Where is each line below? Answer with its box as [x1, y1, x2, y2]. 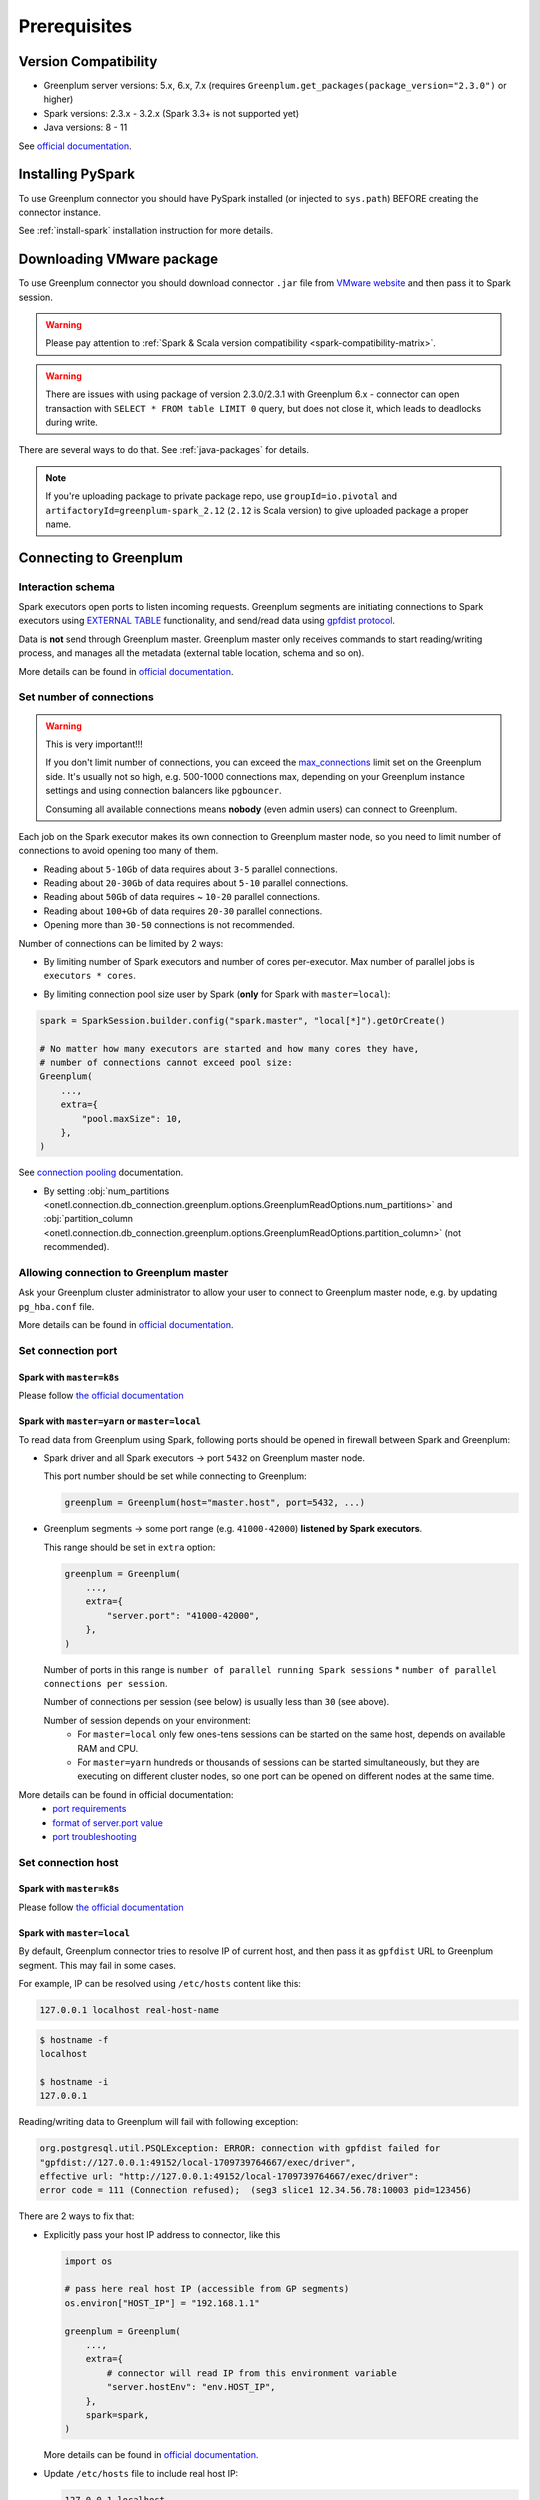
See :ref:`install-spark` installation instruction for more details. [18, 225, 274, 237]
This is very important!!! [45, 738, 144, 750]
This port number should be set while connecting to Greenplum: [43, 1470, 307, 1482]
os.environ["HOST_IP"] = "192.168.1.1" [64, 2297, 260, 2309]
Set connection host [18, 1855, 119, 1869]
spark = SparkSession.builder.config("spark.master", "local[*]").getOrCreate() [39, 1015, 446, 1026]
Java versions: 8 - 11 [43, 121, 128, 134]
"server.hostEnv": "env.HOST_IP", [106, 2381, 276, 2393]
